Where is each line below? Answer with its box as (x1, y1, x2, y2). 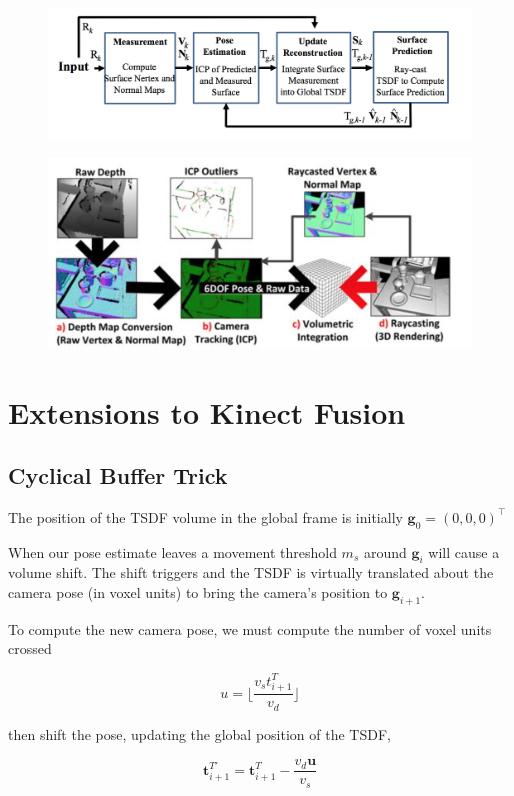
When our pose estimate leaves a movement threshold (8, 541, 337, 562)
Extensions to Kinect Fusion (8, 391, 406, 432)
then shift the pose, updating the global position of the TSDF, (8, 723, 391, 744)
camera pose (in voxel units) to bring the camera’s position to (8, 582, 388, 603)
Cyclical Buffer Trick (8, 460, 228, 491)
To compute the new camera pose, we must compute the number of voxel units (8, 618, 492, 639)
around (363, 541, 407, 562)
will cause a (428, 541, 500, 562)
